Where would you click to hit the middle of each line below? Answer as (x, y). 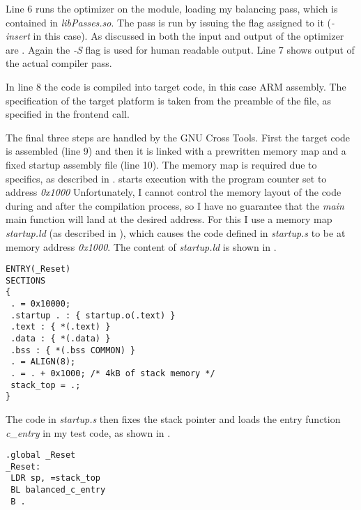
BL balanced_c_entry (58, 490)
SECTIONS (26, 280)
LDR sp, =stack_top (56, 478)
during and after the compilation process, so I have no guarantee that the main (175, 205)
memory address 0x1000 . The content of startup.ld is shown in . (141, 246)
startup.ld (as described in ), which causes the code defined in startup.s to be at (176, 232)
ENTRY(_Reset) (38, 269)
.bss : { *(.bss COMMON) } (73, 350)
